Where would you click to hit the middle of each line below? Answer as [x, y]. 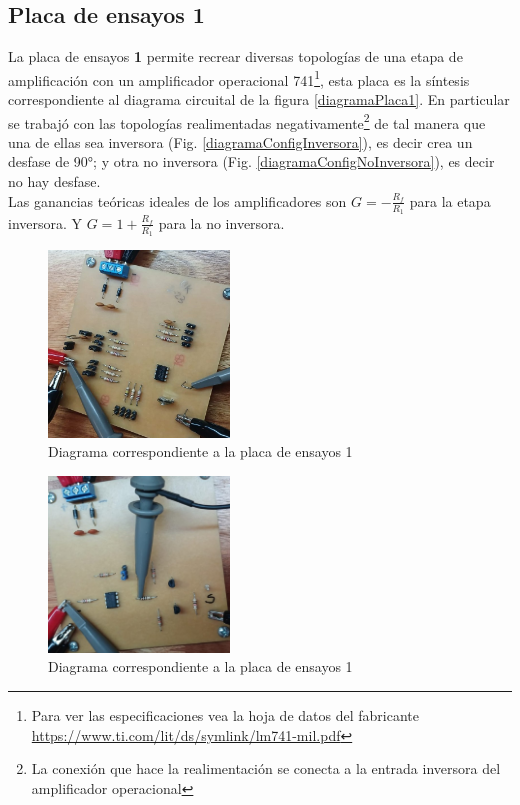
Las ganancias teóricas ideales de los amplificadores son [177, 200]
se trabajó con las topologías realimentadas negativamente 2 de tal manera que [247, 121]
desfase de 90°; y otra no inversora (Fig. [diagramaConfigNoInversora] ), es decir [251, 161]
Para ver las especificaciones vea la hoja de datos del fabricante [225, 714]
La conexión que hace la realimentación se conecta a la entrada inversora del [266, 768]
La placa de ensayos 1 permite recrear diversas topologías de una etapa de [235, 56]
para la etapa [450, 200]
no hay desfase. [54, 181]
